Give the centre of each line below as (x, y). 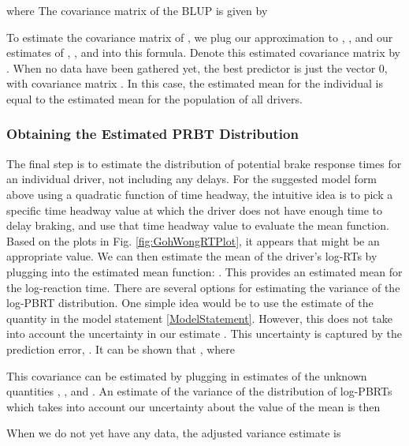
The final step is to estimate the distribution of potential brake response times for (204, 163)
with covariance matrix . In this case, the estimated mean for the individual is (195, 83)
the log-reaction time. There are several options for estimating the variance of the (203, 287)
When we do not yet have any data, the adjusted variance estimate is (174, 433)
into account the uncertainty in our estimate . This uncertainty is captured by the (204, 334)
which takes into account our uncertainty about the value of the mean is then (193, 406)
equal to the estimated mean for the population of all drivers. (154, 98)
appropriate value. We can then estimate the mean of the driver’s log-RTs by (192, 256)
